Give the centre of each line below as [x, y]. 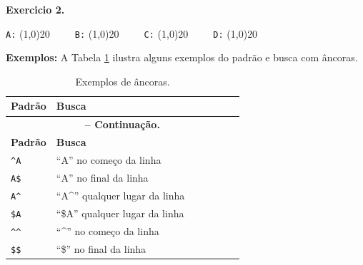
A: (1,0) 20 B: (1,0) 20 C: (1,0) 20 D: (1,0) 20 [132, 33]
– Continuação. [122, 124]
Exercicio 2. [35, 9]
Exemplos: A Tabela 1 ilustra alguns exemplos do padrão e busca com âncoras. [182, 57]
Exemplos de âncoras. [123, 81]
